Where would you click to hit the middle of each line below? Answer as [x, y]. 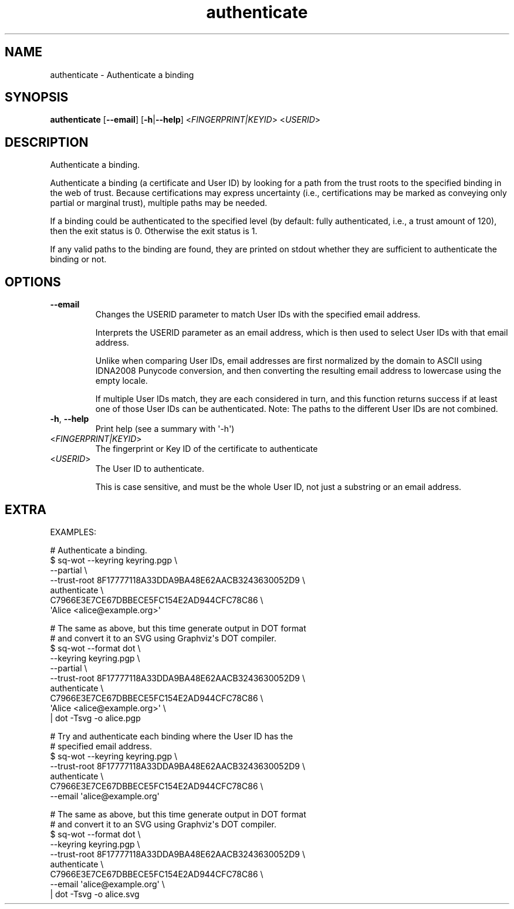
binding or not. [78, 259]
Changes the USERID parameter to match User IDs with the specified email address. [258, 315]
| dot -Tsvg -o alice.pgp [95, 718]
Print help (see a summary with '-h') [165, 429]
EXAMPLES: [73, 532]
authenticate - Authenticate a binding [122, 75]
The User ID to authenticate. [150, 469]
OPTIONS [33, 282]
